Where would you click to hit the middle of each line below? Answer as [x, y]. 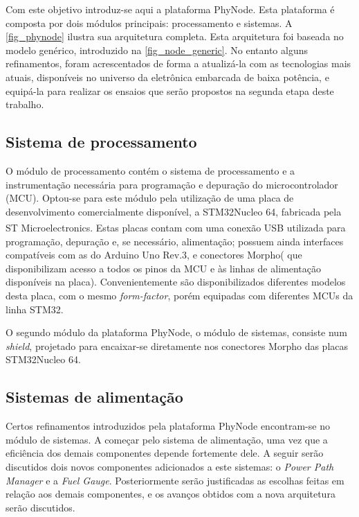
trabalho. [25, 104]
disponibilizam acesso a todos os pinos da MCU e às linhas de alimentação [163, 268]
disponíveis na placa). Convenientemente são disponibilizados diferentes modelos [176, 282]
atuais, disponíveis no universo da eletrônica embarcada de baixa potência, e [167, 77]
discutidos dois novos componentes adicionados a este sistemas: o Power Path [170, 466]
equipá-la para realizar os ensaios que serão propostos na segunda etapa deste [170, 90]
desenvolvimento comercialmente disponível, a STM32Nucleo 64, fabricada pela [174, 211]
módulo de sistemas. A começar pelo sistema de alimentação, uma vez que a [167, 439]
